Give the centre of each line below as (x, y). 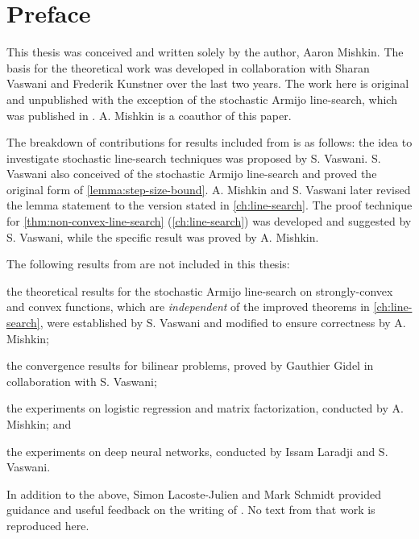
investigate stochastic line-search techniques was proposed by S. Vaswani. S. (194, 158)
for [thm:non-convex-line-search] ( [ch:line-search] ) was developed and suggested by (209, 221)
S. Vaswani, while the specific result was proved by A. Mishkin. (163, 236)
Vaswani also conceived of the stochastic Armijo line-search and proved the (192, 174)
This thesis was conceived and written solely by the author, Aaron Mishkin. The (205, 52)
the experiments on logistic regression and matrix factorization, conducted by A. (205, 408)
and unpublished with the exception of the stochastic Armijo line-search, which (202, 99)
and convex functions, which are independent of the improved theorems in (188, 307)
